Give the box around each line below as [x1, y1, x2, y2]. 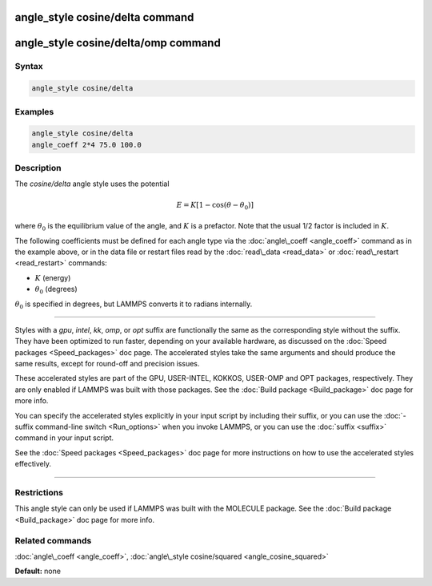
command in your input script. [14, 433, 114, 443]
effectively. [14, 459, 52, 469]
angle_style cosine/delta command [14, 10, 194, 24]
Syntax [14, 61, 43, 72]
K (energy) [34, 273, 71, 282]
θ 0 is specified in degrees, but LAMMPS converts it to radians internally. [14, 299, 253, 310]
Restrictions [14, 487, 64, 498]
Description [14, 163, 62, 174]
